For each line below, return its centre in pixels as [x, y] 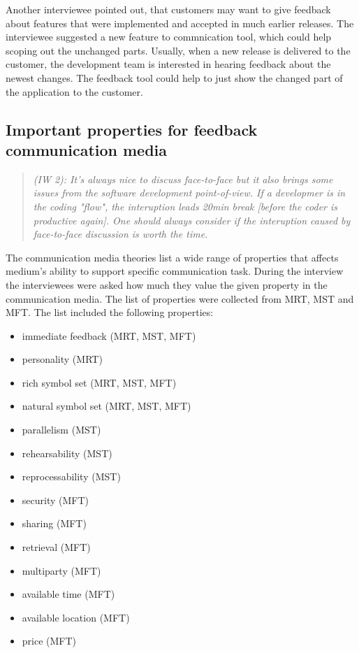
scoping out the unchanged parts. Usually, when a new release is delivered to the [178, 50]
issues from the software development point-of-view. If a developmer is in [189, 193]
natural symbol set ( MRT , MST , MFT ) [107, 406]
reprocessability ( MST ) [71, 476]
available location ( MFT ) [76, 617]
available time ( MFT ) [68, 594]
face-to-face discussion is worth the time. [120, 234]
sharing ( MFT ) [54, 523]
